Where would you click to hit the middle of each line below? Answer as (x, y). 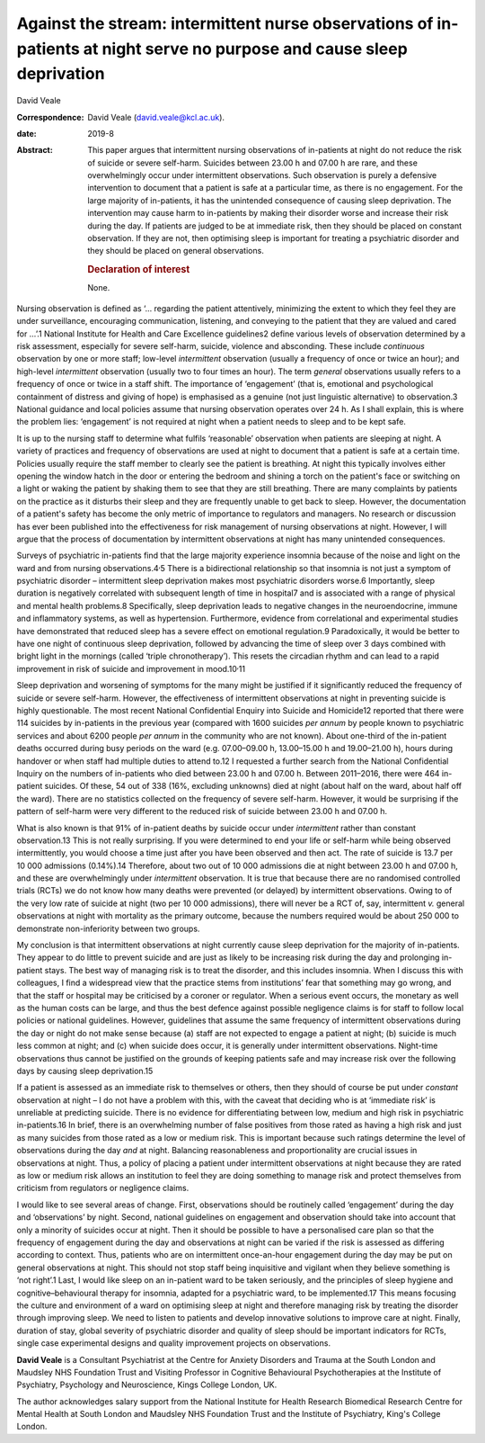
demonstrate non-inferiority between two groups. (108, 928)
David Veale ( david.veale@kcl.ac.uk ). (156, 117)
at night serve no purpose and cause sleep (245, 49)
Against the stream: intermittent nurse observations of (225, 23)
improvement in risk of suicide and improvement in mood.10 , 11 (131, 668)
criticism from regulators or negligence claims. (103, 1188)
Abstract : (35, 150)
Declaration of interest (139, 270)
